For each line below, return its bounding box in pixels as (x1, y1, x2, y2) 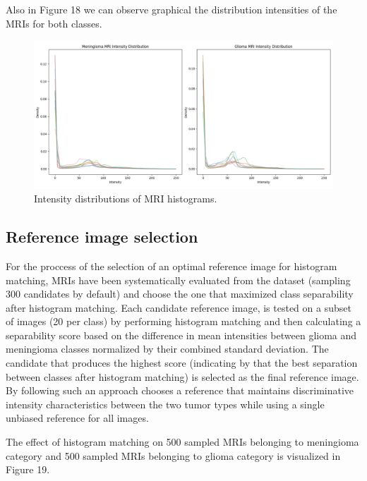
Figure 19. (6, 462, 50, 477)
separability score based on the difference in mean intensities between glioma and (6, 327, 357, 342)
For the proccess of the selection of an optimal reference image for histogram (6, 258, 337, 273)
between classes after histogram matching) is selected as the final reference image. (6, 369, 359, 384)
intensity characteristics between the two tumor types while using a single (6, 396, 325, 411)
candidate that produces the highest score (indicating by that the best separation (6, 355, 358, 370)
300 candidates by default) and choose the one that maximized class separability (6, 286, 354, 301)
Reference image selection (6, 226, 198, 248)
